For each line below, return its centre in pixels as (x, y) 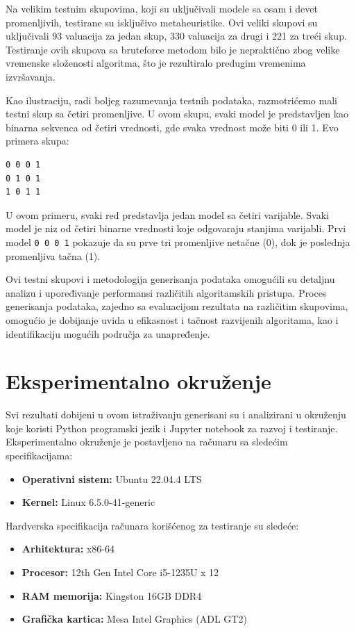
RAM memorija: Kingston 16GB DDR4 (112, 595)
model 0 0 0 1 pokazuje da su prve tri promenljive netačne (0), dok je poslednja (178, 241)
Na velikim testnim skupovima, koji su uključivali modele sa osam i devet (162, 8)
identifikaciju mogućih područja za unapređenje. (108, 333)
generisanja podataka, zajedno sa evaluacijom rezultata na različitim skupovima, (177, 306)
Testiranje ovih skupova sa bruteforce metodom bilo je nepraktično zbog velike (173, 49)
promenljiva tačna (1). (53, 255)
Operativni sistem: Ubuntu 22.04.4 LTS (112, 478)
